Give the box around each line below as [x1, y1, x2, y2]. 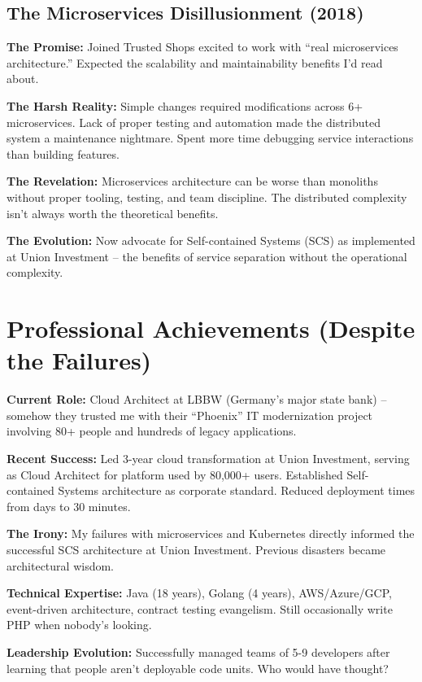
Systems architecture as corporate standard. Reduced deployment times [58, 482, 415, 499]
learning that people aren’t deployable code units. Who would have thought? [7, 659, 389, 676]
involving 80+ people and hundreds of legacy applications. [7, 422, 297, 439]
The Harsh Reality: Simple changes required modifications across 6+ [7, 97, 363, 114]
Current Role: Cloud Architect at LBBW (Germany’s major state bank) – [7, 391, 387, 408]
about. [7, 70, 39, 87]
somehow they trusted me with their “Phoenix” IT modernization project [7, 406, 373, 423]
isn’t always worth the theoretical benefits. [7, 204, 219, 221]
